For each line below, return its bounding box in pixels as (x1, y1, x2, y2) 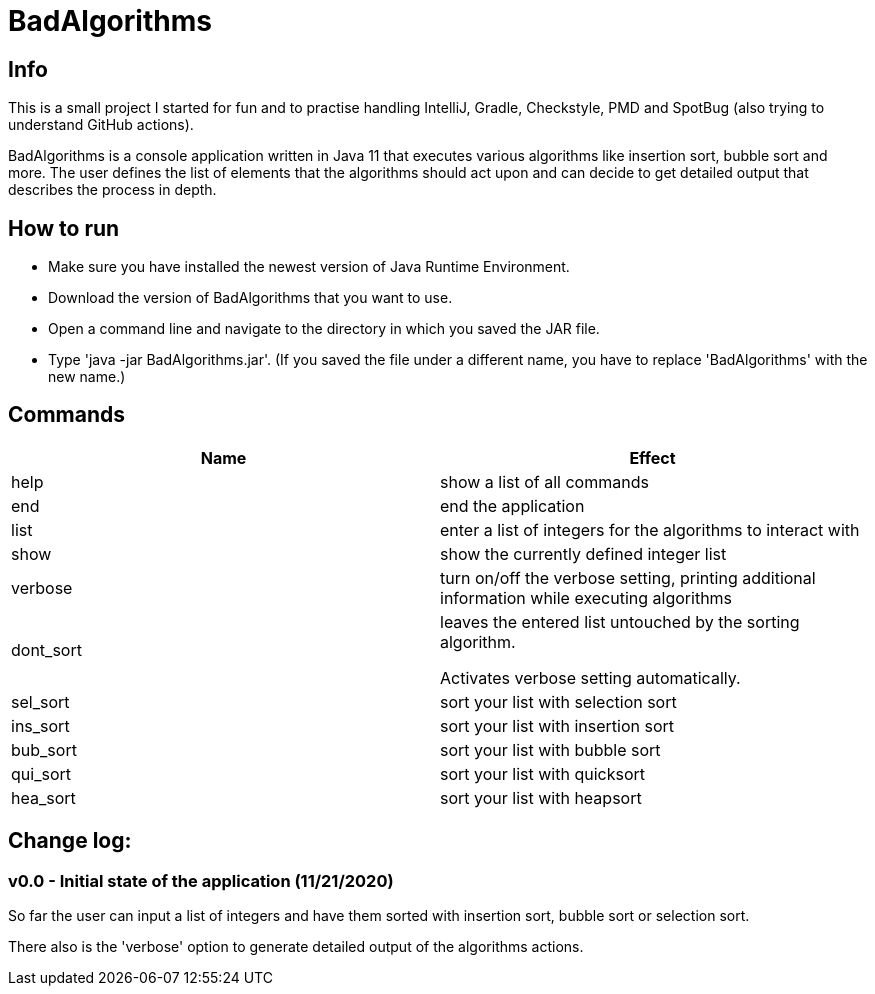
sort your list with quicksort (440, 763, 645, 784)
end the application (440, 495, 585, 516)
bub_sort (11, 739, 77, 760)
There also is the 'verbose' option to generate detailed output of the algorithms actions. (8, 938, 584, 956)
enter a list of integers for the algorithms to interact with (440, 519, 860, 540)
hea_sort (11, 787, 76, 808)
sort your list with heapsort (440, 787, 642, 808)
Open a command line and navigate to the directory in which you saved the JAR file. (48, 320, 600, 338)
